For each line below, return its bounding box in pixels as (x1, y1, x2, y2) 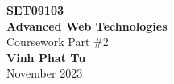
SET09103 (6, 2, 64, 18)
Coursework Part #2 (6, 33, 109, 50)
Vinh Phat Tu (6, 48, 86, 65)
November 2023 (6, 65, 83, 82)
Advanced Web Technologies (6, 17, 168, 34)
